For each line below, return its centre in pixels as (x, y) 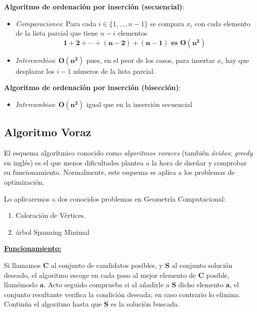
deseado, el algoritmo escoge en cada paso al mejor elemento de (100, 275)
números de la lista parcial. (114, 71)
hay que (237, 60)
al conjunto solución (202, 265)
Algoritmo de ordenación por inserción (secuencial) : (94, 6)
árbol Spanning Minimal (52, 232)
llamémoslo (21, 285)
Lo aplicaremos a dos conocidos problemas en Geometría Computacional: (115, 198)
